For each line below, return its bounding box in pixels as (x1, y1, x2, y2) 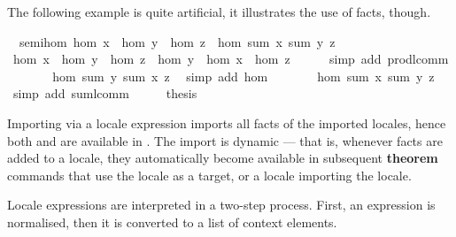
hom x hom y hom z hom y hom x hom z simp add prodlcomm (12, 50, 449, 68)
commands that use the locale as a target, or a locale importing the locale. (7, 165, 412, 184)
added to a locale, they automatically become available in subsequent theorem (7, 149, 438, 167)
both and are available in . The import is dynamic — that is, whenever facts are (7, 131, 443, 149)
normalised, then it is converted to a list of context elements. (7, 212, 337, 231)
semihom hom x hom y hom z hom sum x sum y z (19, 32, 336, 50)
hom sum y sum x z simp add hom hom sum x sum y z (52, 66, 435, 85)
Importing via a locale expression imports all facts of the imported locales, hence (7, 113, 446, 132)
